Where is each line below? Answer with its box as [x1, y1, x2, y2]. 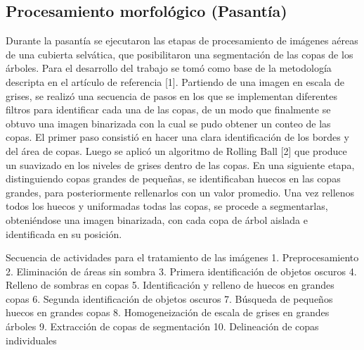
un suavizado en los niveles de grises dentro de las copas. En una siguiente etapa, [6, 157, 355, 172]
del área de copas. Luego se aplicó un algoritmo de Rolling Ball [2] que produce [6, 143, 347, 158]
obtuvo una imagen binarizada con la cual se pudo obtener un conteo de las [6, 115, 331, 130]
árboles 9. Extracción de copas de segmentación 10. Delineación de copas [6, 319, 319, 334]
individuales [6, 332, 57, 347]
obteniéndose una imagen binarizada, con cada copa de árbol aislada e [6, 212, 308, 227]
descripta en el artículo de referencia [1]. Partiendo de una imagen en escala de [6, 74, 344, 89]
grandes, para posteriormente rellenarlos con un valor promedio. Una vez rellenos [6, 185, 355, 199]
